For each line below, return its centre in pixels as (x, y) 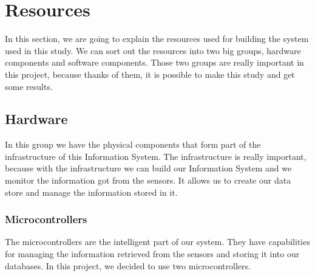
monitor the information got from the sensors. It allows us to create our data (148, 180)
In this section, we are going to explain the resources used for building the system (157, 39)
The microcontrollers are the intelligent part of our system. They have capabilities (157, 242)
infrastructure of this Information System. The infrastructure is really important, (156, 156)
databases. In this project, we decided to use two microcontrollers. (128, 265)
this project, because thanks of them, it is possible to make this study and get (150, 74)
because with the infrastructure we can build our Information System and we (148, 168)
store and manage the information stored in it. (91, 192)
